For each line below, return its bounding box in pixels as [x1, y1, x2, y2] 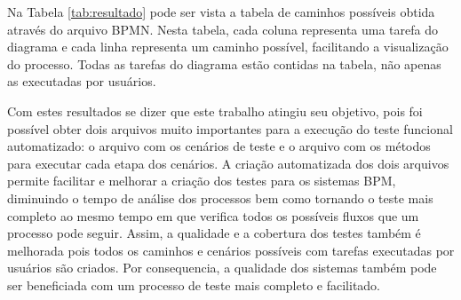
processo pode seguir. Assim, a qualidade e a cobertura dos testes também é [7, 224, 421, 242]
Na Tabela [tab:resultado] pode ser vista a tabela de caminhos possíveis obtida [7, 3, 435, 20]
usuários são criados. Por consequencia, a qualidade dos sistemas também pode [7, 258, 437, 277]
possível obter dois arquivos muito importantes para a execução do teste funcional [7, 119, 453, 138]
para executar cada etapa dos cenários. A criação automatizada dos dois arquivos [7, 154, 449, 172]
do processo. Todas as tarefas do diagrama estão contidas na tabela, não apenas [7, 54, 441, 73]
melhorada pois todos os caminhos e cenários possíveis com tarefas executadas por [7, 241, 455, 259]
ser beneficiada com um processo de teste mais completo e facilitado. [7, 275, 380, 294]
